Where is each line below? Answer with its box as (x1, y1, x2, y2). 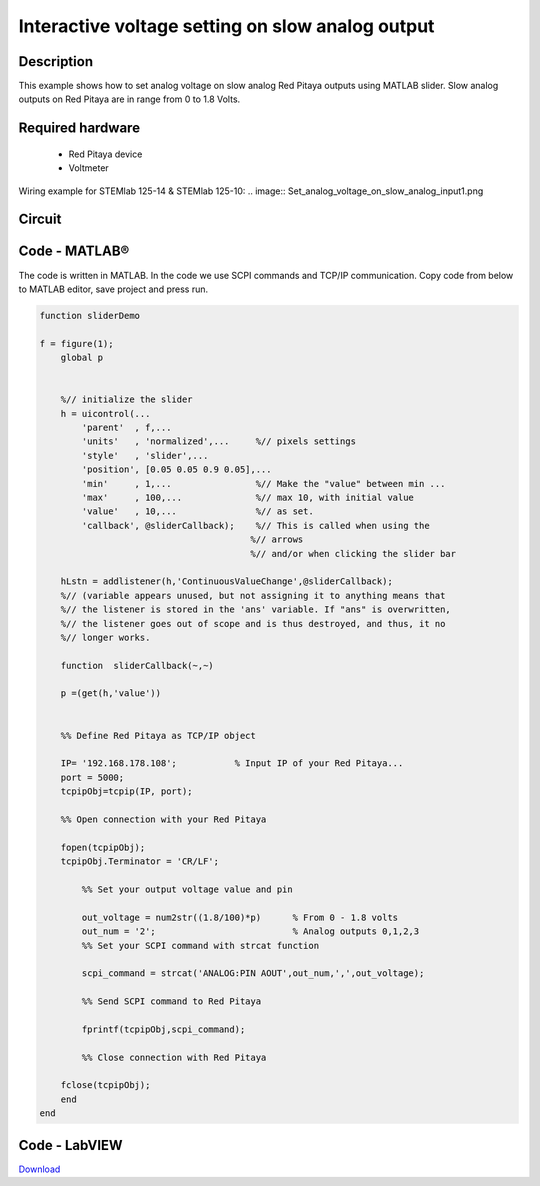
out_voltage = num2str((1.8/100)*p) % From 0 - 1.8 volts (81, 911, 399, 923)
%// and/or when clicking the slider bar (250, 548, 457, 559)
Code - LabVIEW (18, 1136, 124, 1154)
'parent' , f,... (81, 422, 172, 434)
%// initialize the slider (60, 394, 194, 405)
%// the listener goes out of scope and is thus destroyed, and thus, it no (60, 618, 446, 629)
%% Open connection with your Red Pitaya (60, 814, 267, 825)
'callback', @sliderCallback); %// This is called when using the (81, 520, 430, 531)
